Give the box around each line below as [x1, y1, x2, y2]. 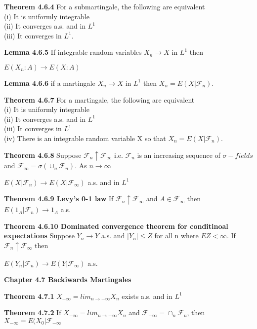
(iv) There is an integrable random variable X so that [4, 133, 166, 143]
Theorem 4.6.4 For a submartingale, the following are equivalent [4, 1, 205, 11]
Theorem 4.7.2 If [4, 307, 61, 318]
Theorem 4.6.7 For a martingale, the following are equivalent [4, 94, 195, 105]
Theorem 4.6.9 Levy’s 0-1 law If [4, 193, 114, 204]
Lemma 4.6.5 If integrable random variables [4, 47, 142, 57]
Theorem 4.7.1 [4, 291, 54, 301]
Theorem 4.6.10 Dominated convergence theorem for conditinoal [4, 220, 228, 231]
